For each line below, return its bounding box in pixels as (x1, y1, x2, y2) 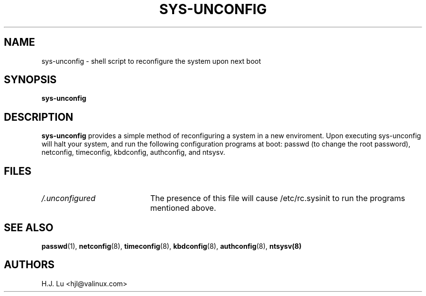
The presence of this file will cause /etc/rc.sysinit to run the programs (150, 193, 405, 203)
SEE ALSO (4, 221, 53, 234)
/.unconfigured (41, 193, 96, 203)
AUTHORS (4, 259, 55, 271)
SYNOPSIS (4, 74, 57, 86)
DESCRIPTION (4, 111, 73, 123)
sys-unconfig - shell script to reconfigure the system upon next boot (41, 56, 261, 65)
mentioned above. (150, 203, 216, 213)
